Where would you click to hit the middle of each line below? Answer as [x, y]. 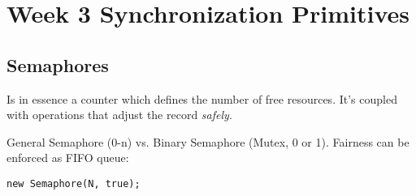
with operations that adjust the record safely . [119, 115]
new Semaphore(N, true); [74, 183]
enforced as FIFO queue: [68, 158]
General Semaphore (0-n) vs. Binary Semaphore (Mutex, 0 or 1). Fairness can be [208, 141]
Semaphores [58, 64]
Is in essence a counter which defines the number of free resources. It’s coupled [202, 98]
